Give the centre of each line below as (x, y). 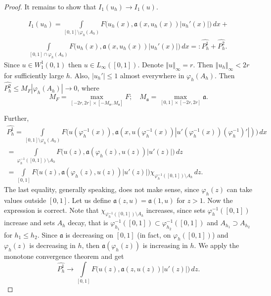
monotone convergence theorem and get (64, 256)
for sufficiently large (34, 75)
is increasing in (165, 245)
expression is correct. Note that (51, 210)
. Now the (218, 200)
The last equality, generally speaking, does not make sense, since (102, 189)
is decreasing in (52, 245)
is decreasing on (90, 234)
